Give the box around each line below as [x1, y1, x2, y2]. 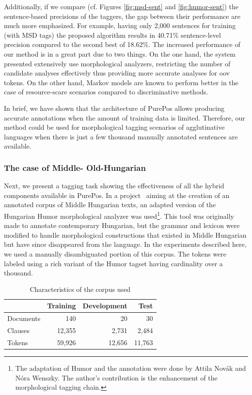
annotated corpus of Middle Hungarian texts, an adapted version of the [4, 199, 216, 210]
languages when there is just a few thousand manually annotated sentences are [4, 131, 238, 141]
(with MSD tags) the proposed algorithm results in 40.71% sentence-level [4, 30, 221, 40]
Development [82, 301, 127, 311]
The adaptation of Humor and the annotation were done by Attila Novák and [15, 363, 246, 373]
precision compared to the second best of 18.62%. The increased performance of [4, 39, 240, 49]
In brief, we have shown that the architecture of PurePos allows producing [4, 103, 225, 113]
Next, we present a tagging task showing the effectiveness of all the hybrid [4, 181, 224, 191]
